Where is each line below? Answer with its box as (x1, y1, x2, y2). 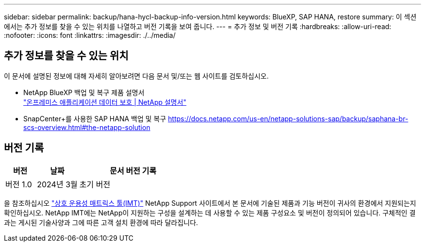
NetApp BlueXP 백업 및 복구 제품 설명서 (23, 88, 145, 97)
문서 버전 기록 (110, 165, 157, 176)
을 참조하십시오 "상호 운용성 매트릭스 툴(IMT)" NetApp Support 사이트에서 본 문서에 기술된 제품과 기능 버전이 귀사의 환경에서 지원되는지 (4, 198, 416, 207)
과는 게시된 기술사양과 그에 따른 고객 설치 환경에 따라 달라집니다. (4, 218, 198, 227)
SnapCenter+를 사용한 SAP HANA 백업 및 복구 (23, 114, 166, 123)
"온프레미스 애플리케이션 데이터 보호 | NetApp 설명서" (23, 98, 187, 106)
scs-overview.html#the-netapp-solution (23, 123, 150, 131)
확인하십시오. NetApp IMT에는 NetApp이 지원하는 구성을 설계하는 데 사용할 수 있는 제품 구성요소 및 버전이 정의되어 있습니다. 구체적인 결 (4, 208, 416, 217)
